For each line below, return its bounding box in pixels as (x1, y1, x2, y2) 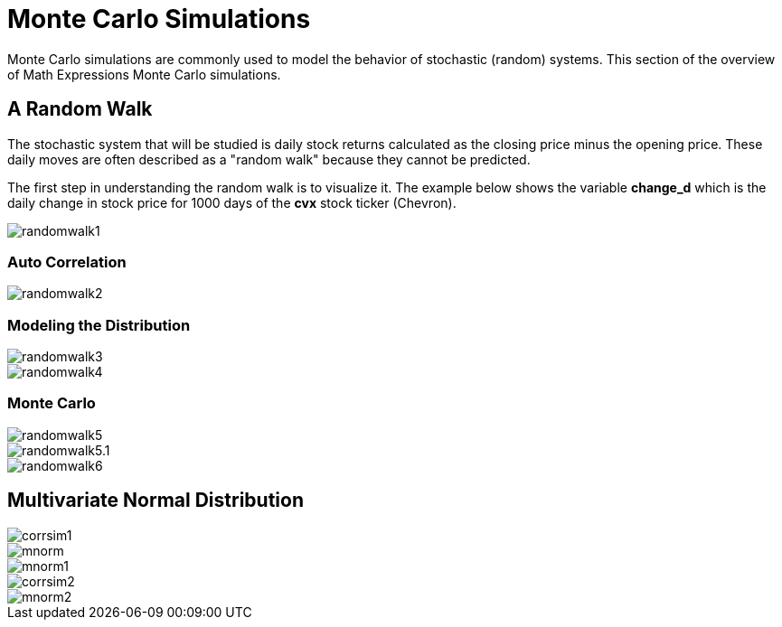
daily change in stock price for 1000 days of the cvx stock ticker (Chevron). (7, 194, 457, 211)
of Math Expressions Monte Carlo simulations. (7, 66, 281, 82)
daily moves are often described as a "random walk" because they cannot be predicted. (7, 151, 531, 167)
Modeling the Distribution (7, 315, 191, 334)
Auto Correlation (7, 252, 127, 271)
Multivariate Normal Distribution (7, 489, 304, 512)
